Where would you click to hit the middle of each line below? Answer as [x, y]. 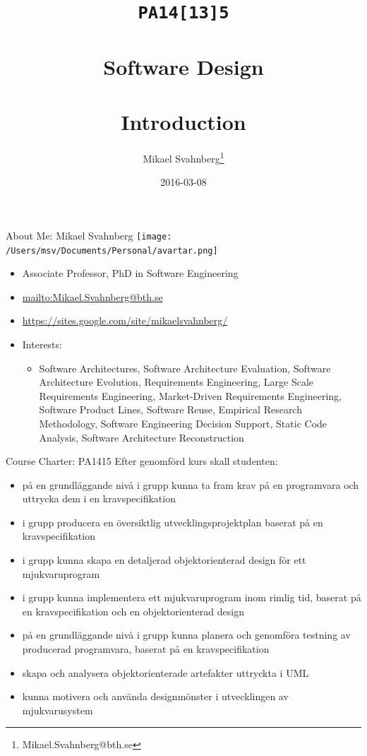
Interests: [42, 344]
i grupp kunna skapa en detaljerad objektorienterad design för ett [164, 560]
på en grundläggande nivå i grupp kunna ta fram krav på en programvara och [191, 484]
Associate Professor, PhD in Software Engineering [130, 273]
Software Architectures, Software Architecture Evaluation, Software [185, 368]
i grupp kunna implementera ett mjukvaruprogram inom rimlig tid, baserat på [192, 597]
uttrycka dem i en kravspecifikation [99, 498]
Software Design [183, 66]
